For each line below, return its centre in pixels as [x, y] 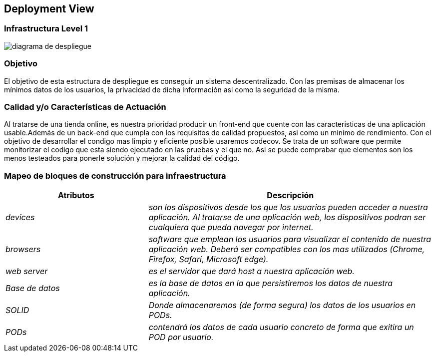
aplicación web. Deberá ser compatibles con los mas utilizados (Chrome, [287, 249]
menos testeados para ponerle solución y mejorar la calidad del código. [122, 158]
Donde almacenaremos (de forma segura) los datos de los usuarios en [282, 305]
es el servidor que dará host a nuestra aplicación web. [251, 271]
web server [27, 271]
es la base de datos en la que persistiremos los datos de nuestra [270, 283]
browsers [23, 249]
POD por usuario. [181, 337]
